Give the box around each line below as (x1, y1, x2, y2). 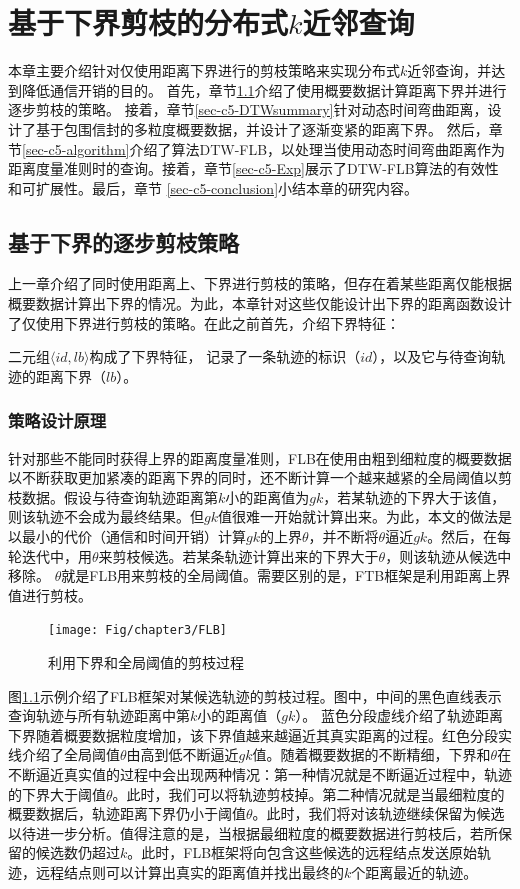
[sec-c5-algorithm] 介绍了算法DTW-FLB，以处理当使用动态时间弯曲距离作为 (22, 138, 506, 159)
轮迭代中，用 (8, 545, 92, 566)
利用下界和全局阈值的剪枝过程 (48, 652, 244, 673)
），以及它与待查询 (372, 346, 492, 367)
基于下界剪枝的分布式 (8, 2, 289, 43)
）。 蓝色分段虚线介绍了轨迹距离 (295, 705, 503, 726)
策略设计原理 (8, 408, 107, 433)
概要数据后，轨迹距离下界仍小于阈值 (8, 803, 246, 824)
